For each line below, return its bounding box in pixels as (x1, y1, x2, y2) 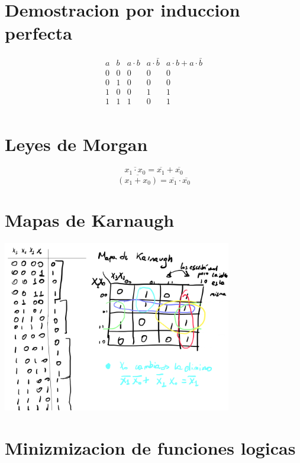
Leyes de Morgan (5, 131, 148, 156)
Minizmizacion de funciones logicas (5, 436, 296, 460)
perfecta (5, 21, 72, 45)
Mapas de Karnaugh (5, 207, 175, 231)
